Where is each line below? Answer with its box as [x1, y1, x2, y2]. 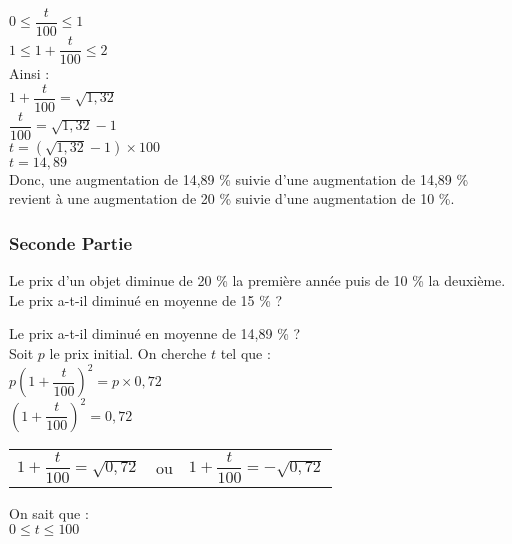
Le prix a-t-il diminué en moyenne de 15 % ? [9, 289, 283, 310]
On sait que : [9, 503, 89, 524]
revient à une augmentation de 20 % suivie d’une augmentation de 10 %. [9, 188, 455, 209]
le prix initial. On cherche [49, 343, 207, 364]
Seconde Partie [9, 230, 133, 255]
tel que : [220, 343, 271, 364]
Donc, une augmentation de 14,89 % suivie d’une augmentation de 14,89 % [9, 168, 469, 189]
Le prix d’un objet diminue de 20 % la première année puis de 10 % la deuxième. [9, 270, 506, 291]
